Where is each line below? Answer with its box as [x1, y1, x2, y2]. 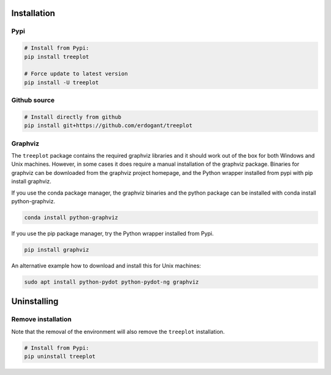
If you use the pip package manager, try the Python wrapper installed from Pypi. [11, 230, 214, 237]
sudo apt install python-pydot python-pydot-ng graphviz [24, 278, 199, 285]
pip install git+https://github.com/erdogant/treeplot [24, 122, 192, 129]
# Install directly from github [24, 114, 122, 120]
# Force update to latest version [24, 71, 128, 77]
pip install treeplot [24, 53, 89, 60]
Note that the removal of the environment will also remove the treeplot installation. [11, 328, 225, 335]
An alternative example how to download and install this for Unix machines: [11, 261, 202, 269]
